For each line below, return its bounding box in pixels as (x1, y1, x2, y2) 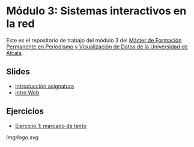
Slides (6, 67, 30, 77)
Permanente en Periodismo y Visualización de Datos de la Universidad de (6, 43, 188, 50)
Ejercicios (6, 106, 44, 117)
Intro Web (14, 88, 40, 96)
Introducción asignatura (14, 82, 74, 90)
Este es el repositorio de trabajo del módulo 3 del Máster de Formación (6, 36, 182, 44)
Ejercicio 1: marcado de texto (14, 122, 87, 129)
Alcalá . (6, 49, 23, 56)
